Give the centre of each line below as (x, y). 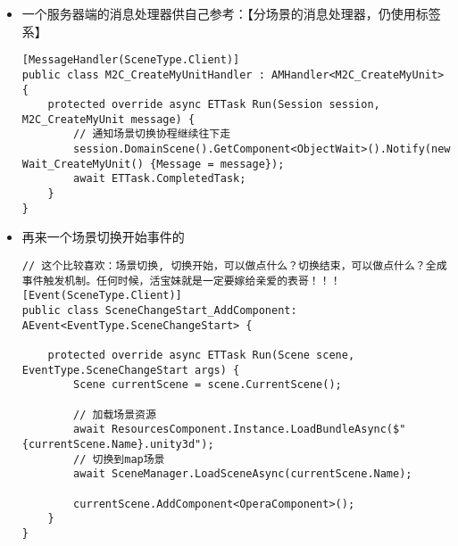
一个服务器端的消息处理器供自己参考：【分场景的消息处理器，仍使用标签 (231, 13)
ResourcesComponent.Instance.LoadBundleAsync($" (259, 430)
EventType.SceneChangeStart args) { (131, 370)
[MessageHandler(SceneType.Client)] (131, 60)
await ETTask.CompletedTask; (160, 179)
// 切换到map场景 (119, 459)
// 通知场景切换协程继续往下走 (152, 134)
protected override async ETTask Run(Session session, (214, 105)
